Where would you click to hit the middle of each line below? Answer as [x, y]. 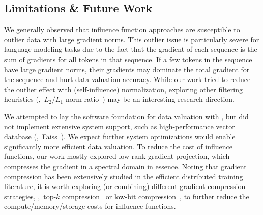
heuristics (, [22, 99]
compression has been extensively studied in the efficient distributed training [124, 176]
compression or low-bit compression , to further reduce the [156, 196]
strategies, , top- [30, 196]
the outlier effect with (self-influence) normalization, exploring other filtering [123, 89]
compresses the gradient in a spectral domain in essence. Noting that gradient [125, 166]
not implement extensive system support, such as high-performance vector [120, 126]
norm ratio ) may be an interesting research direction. [150, 99]
